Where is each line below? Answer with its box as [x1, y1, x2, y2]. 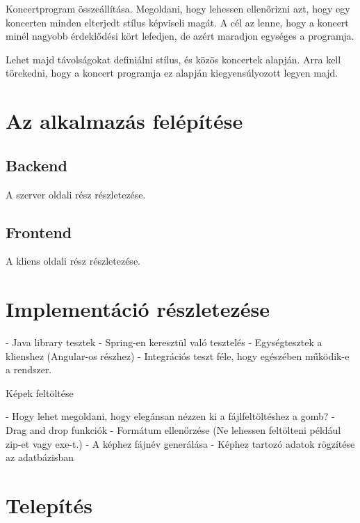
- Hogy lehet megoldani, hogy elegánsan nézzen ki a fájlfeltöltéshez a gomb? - [6, 409, 335, 423]
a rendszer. [6, 362, 52, 377]
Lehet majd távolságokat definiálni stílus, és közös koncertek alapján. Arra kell [6, 52, 341, 66]
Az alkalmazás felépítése [6, 107, 243, 135]
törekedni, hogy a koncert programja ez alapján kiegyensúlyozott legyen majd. [6, 65, 338, 80]
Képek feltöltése [6, 385, 74, 400]
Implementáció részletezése [6, 295, 270, 323]
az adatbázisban [6, 450, 74, 465]
